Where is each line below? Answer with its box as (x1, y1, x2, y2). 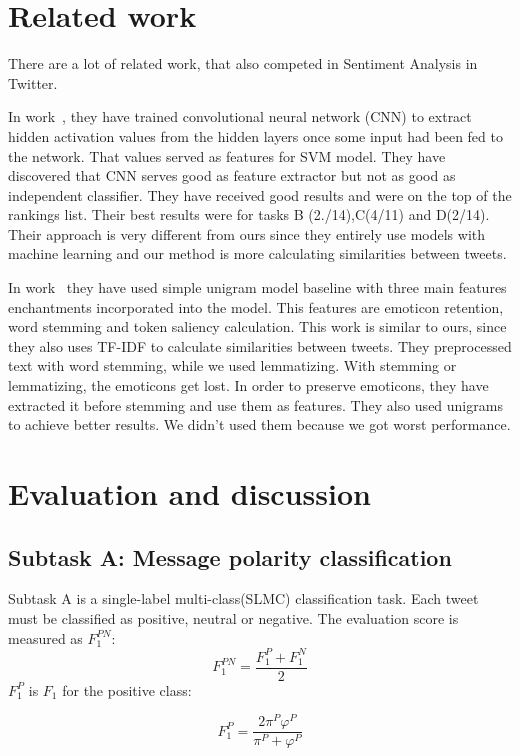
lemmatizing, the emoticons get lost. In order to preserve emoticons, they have (8, 375, 489, 396)
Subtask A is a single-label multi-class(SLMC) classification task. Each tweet (8, 588, 479, 609)
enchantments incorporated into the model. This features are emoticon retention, (8, 296, 504, 317)
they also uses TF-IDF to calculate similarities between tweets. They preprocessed (8, 335, 512, 356)
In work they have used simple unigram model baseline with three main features (8, 277, 507, 298)
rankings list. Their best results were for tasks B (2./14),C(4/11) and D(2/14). (8, 204, 490, 225)
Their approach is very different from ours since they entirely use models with (8, 223, 486, 244)
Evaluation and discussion (8, 473, 371, 513)
